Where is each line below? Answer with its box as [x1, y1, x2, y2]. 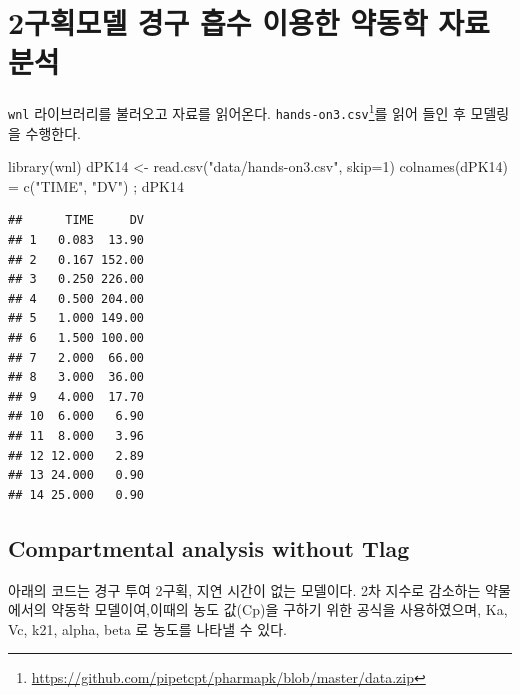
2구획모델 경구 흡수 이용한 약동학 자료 [8, 2, 490, 43]
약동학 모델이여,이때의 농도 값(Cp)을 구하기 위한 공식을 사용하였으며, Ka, [51, 599, 508, 620]
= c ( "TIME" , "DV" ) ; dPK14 [8, 175, 184, 196]
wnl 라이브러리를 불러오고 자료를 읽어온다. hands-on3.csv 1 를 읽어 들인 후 [8, 100, 466, 123]
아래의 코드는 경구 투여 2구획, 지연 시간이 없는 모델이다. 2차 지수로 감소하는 [8, 579, 481, 600]
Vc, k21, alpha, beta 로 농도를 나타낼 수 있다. [8, 618, 287, 639]
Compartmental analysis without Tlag [8, 532, 410, 563]
